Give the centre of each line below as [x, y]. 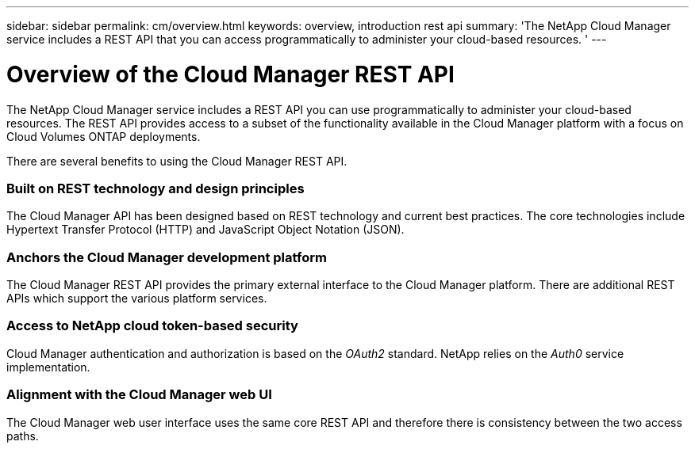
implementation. [48, 367]
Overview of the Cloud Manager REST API [230, 74]
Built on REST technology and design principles [156, 188]
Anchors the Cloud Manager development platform [167, 257]
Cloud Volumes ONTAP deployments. [104, 136]
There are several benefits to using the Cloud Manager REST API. [177, 161]
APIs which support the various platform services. [137, 298]
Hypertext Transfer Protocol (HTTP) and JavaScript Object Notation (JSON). [205, 230]
